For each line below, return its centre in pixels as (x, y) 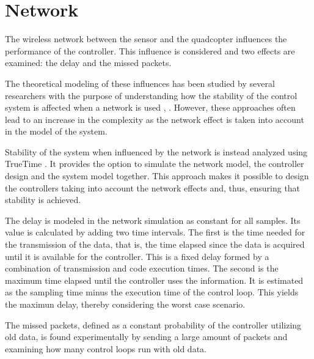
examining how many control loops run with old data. (106, 348)
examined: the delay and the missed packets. (88, 63)
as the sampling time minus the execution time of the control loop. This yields (152, 292)
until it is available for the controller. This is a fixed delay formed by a (137, 256)
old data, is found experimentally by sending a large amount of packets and (146, 337)
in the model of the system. (56, 131)
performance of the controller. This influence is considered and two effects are (150, 50)
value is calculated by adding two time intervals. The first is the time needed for (155, 232)
